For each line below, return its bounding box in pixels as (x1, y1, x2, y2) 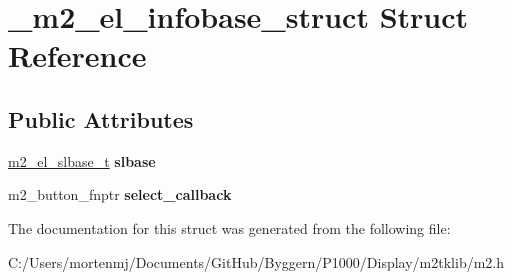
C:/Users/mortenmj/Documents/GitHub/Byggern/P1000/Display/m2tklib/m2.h (8, 251, 505, 272)
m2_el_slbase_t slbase (8, 150, 156, 171)
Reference (8, 35, 147, 76)
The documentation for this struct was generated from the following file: (8, 217, 451, 238)
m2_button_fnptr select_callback (8, 184, 232, 205)
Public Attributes (8, 103, 194, 134)
